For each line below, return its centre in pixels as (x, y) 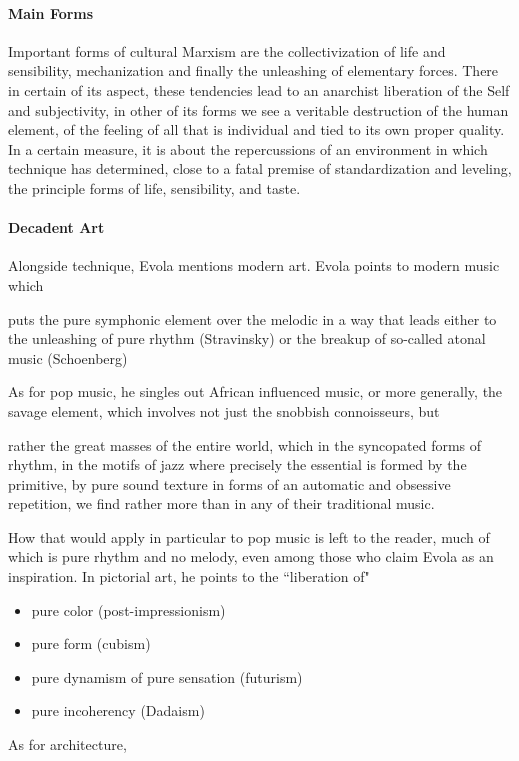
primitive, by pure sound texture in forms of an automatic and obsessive (229, 483)
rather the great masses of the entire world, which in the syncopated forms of (245, 444)
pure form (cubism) (91, 643)
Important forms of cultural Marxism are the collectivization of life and (227, 50)
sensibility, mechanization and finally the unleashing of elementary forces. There (253, 70)
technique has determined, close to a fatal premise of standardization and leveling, (260, 168)
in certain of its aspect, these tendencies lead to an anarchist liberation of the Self (259, 89)
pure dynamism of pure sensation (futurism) (167, 676)
